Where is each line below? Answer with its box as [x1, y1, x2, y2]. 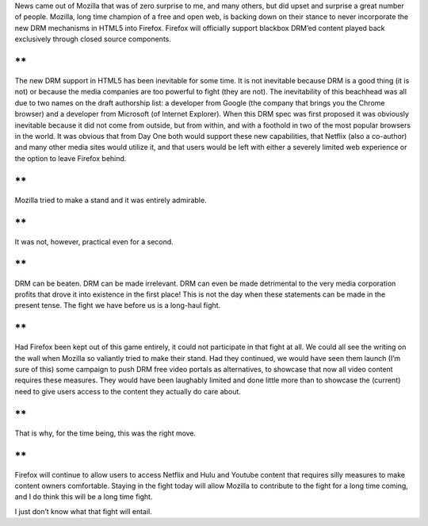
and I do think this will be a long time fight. [14, 492, 153, 501]
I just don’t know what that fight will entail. [14, 506, 152, 516]
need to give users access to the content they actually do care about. [14, 386, 242, 396]
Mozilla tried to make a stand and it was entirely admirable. [14, 195, 207, 205]
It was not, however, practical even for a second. [14, 236, 174, 246]
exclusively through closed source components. [14, 34, 172, 44]
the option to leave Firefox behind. [14, 153, 127, 163]
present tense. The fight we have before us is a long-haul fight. [14, 301, 221, 310]
